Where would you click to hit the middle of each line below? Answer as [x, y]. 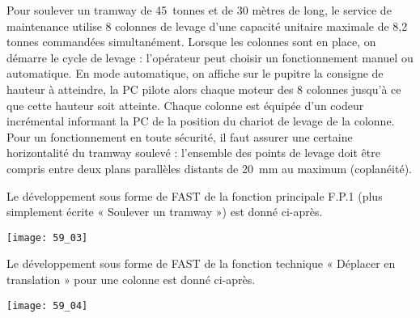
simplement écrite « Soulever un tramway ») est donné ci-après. [165, 212]
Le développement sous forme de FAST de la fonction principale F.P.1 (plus [195, 195]
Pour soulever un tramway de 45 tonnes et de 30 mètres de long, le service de [199, 10]
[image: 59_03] [47, 237]
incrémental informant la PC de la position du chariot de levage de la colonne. [201, 121]
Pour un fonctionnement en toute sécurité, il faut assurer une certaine [180, 136]
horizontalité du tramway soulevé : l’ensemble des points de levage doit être [193, 153]
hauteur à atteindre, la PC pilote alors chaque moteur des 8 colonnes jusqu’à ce [204, 89]
